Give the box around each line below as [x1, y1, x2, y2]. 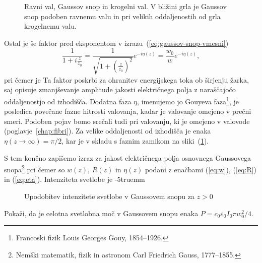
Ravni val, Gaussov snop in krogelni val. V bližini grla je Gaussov [24, 1, 227, 11]
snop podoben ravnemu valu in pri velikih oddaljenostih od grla [24, 11, 221, 21]
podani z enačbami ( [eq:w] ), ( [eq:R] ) [145, 164, 257, 174]
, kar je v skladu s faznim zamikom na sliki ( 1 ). [61, 136, 209, 146]
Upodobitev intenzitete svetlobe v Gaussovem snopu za [24, 191, 194, 202]
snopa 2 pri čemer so [4, 163, 65, 174]
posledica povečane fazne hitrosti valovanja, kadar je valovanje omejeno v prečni [4, 106, 251, 116]
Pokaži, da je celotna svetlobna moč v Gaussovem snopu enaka [4, 208, 199, 218]
